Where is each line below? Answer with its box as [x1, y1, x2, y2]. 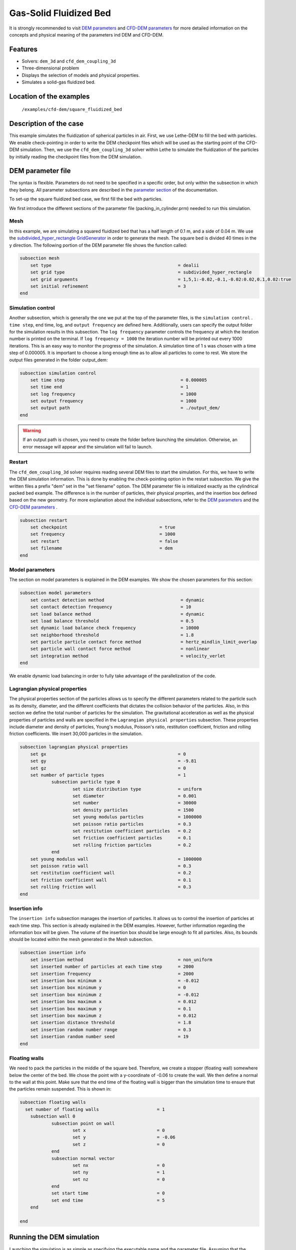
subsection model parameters [19, 590, 91, 596]
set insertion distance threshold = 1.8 [30, 1020, 191, 1025]
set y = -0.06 [72, 1134, 175, 1140]
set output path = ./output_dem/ [30, 405, 220, 411]
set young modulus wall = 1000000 [30, 856, 202, 862]
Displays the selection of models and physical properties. [21, 72, 140, 78]
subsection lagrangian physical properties [19, 744, 128, 750]
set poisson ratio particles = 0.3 [72, 821, 191, 827]
